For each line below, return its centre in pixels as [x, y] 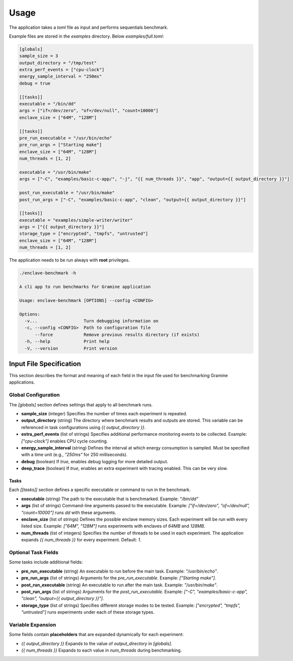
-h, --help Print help [67, 341]
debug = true [35, 83]
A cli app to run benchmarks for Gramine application [85, 287]
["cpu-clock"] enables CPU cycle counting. [65, 441]
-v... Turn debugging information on [92, 321]
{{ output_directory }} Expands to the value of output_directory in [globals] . [97, 643]
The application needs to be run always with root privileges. [69, 260]
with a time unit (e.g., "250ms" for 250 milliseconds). [74, 455]
